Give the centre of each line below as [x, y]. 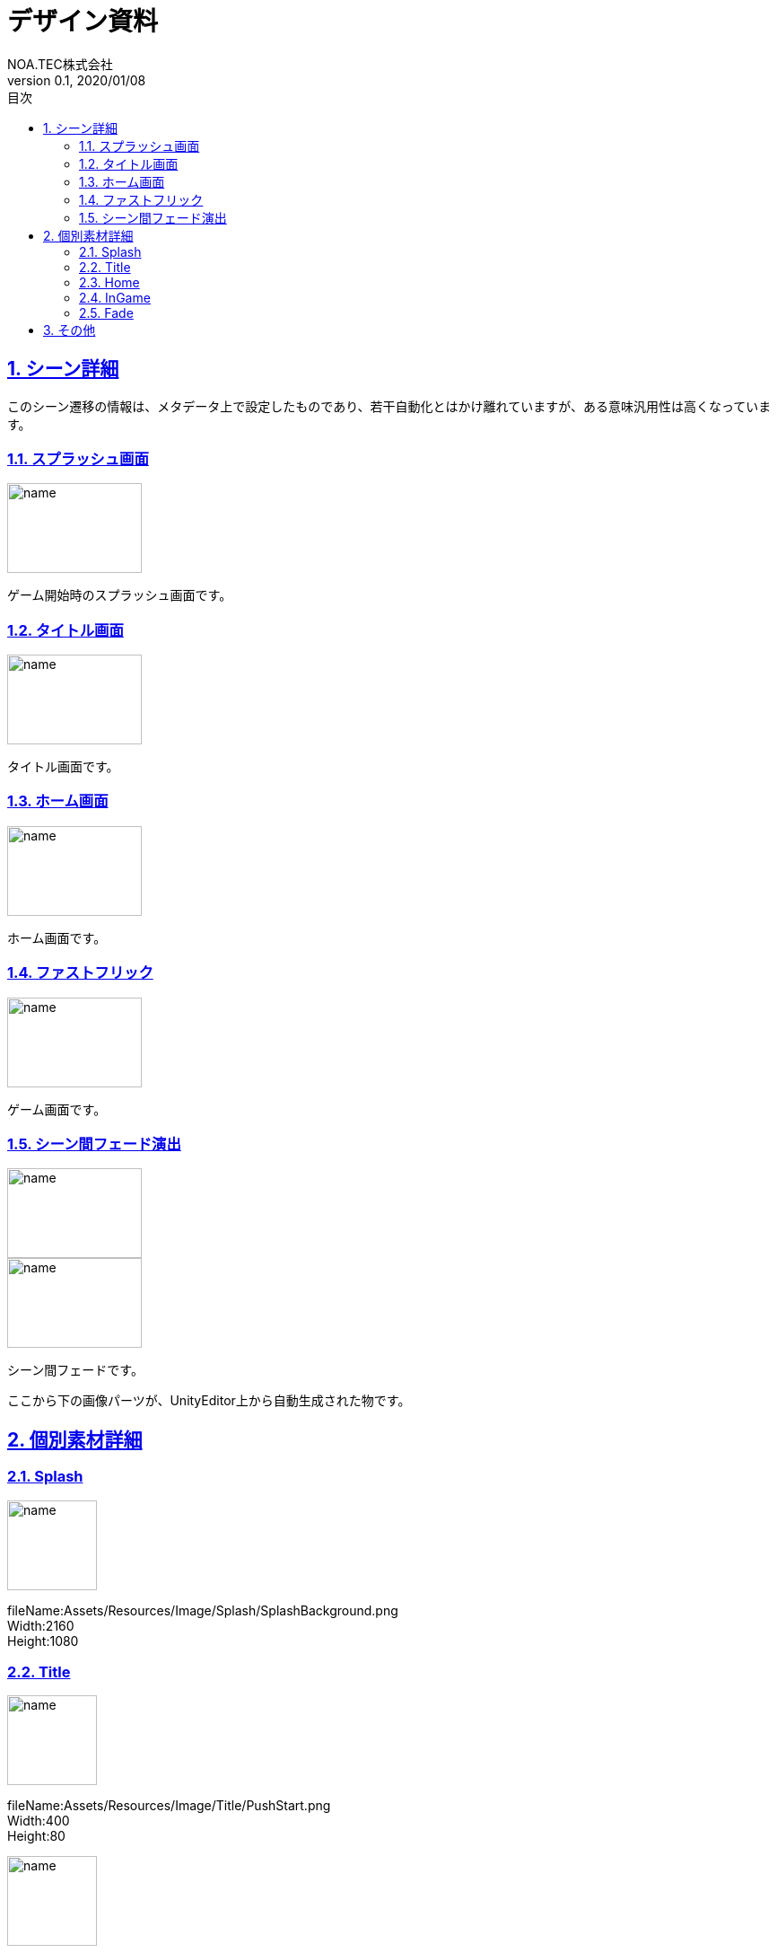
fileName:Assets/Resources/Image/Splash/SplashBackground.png [203, 1610]
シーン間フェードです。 [75, 1370]
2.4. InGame [115, 297]
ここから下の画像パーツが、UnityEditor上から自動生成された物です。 [209, 1401]
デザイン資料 [83, 22]
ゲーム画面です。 [57, 1109]
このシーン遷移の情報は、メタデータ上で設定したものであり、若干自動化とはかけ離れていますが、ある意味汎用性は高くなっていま [389, 406]
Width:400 [39, 1821]
